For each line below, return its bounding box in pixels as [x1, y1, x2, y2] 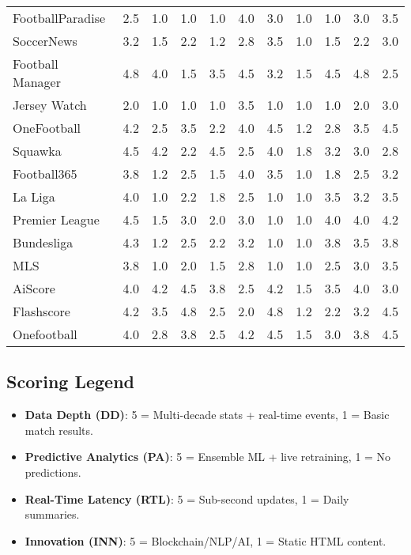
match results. [25, 421, 93, 438]
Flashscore [13, 302, 70, 320]
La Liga [13, 187, 55, 206]
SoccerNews [13, 32, 77, 50]
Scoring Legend [6, 369, 134, 394]
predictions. [25, 463, 81, 480]
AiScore [13, 279, 55, 297]
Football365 [13, 164, 77, 183]
